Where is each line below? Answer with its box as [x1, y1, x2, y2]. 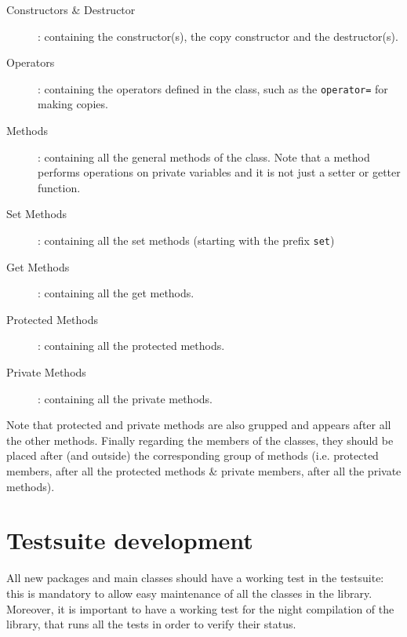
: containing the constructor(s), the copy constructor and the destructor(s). [38, 27, 398, 44]
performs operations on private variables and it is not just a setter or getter [38, 164, 401, 180]
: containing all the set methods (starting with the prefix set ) [38, 232, 335, 248]
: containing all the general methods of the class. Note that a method [38, 148, 370, 165]
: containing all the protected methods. [38, 337, 225, 354]
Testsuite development [6, 524, 253, 556]
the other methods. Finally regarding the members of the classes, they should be [6, 431, 394, 448]
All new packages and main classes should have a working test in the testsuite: [6, 570, 384, 586]
